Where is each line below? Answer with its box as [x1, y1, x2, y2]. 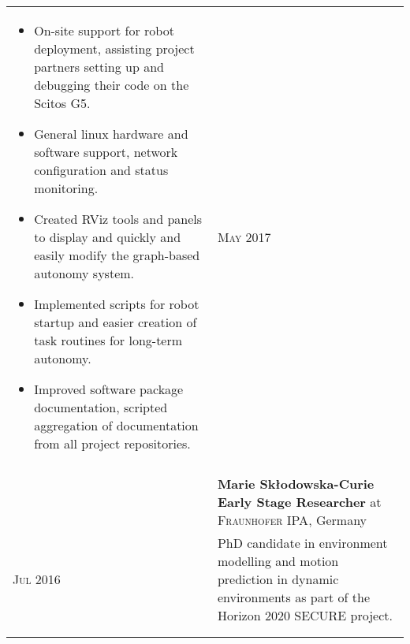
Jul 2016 [13, 570, 61, 588]
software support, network [34, 143, 178, 161]
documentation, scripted [34, 398, 168, 416]
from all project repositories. [34, 434, 191, 452]
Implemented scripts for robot [34, 295, 199, 313]
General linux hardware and [34, 125, 188, 143]
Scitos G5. [34, 94, 91, 112]
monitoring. [34, 179, 99, 197]
